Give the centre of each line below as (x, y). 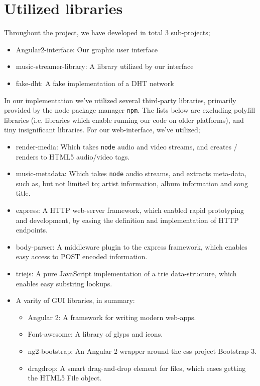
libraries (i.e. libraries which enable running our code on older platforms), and (124, 120)
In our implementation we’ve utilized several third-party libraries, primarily (120, 100)
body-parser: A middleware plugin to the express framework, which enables (132, 246)
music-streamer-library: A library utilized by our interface (105, 66)
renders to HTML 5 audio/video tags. (73, 156)
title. (23, 193)
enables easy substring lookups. (64, 283)
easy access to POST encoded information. (82, 256)
